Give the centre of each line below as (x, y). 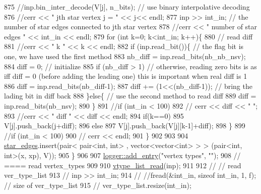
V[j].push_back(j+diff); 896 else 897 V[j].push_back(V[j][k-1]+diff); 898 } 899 (125, 126)
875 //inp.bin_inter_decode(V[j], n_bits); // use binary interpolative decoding (127, 7)
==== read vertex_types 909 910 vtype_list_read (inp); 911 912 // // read (123, 165)
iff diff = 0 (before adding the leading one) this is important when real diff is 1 (126, 76)
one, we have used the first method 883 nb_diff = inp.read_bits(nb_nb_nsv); (125, 56)
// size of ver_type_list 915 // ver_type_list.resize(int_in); (98, 185)
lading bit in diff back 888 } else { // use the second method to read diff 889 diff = (130, 96)
